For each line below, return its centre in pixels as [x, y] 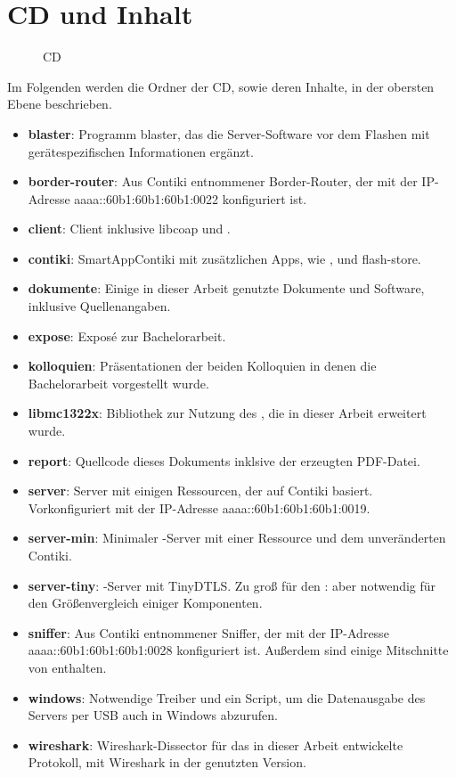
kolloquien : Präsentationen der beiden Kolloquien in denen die [202, 366]
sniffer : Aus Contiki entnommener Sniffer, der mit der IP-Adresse [208, 632]
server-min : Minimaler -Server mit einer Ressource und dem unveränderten [237, 538]
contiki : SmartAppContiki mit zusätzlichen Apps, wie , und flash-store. [224, 258]
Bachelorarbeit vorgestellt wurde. [118, 383]
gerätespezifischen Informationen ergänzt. [141, 151]
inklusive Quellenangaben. [99, 306]
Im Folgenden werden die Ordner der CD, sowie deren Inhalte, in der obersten [221, 86]
